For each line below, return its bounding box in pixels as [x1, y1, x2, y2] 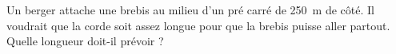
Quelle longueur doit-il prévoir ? [6, 33, 164, 49]
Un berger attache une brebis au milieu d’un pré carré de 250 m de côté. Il [6, 2, 374, 17]
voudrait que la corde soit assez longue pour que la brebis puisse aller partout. [6, 17, 390, 33]
